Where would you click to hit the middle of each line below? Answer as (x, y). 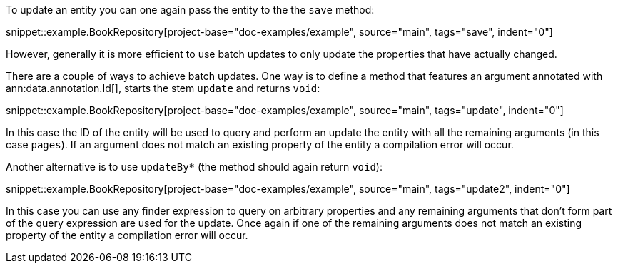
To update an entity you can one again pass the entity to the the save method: (190, 10)
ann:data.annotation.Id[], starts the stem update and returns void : (163, 88)
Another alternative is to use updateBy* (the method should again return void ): (194, 167)
